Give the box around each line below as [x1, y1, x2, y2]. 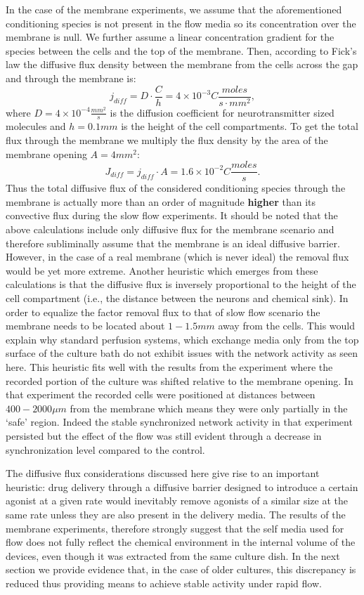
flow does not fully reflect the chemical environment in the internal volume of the [6, 535, 356, 549]
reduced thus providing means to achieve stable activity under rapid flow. [6, 575, 322, 590]
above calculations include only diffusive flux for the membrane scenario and [6, 222, 334, 237]
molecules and [6, 119, 66, 133]
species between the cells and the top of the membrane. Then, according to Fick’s [6, 43, 357, 58]
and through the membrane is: [6, 70, 136, 85]
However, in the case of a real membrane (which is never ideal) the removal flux [6, 249, 349, 264]
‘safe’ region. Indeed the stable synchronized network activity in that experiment [6, 414, 353, 429]
